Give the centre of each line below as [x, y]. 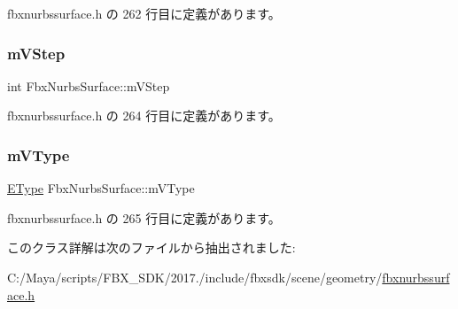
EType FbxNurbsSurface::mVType [101, 188]
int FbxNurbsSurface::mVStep [89, 85]
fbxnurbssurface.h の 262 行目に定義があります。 [144, 13]
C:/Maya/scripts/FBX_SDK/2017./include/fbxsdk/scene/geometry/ [195, 277]
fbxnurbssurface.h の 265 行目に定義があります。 [144, 217]
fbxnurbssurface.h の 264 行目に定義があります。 [144, 116]
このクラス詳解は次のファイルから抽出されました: [151, 247]
